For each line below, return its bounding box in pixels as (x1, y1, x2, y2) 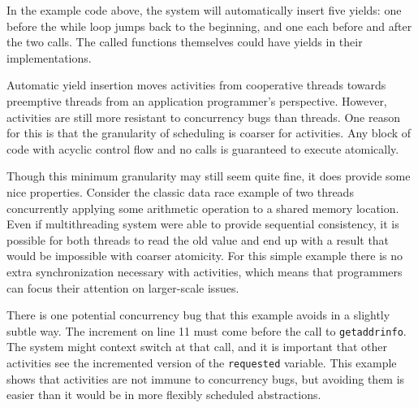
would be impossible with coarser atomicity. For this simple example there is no (6, 247, 403, 264)
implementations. (6, 49, 92, 66)
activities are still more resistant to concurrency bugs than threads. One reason (6, 108, 400, 125)
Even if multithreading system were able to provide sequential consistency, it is (6, 215, 399, 232)
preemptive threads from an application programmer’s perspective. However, (6, 92, 387, 109)
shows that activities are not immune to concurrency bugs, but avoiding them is (6, 370, 405, 387)
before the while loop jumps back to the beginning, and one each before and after (6, 17, 412, 34)
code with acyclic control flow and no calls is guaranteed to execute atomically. (6, 140, 399, 157)
